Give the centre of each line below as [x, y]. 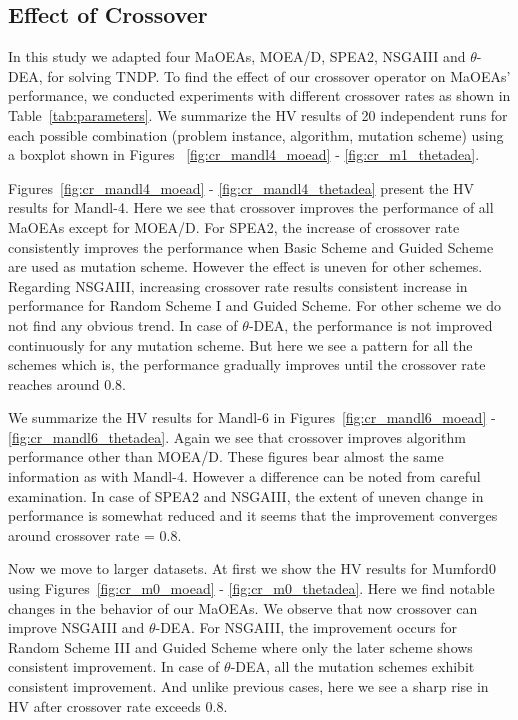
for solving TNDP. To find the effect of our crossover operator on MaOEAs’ [279, 75]
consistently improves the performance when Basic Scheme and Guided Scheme [251, 246]
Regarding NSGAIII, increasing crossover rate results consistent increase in [238, 285]
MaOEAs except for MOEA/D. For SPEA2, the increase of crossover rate [234, 226]
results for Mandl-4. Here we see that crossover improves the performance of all [251, 207]
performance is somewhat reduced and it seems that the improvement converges [253, 515]
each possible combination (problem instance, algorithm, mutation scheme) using [256, 134]
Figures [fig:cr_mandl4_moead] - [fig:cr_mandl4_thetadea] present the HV [241, 187]
